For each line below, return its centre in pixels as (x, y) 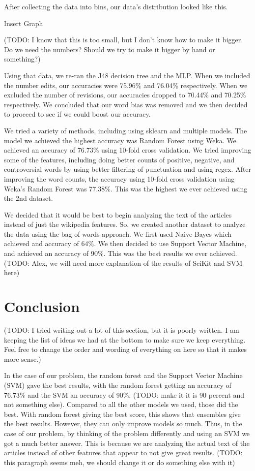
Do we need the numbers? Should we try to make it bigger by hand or (110, 49)
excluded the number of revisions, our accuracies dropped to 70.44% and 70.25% (125, 95)
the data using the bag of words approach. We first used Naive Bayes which (118, 234)
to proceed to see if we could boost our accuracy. (77, 114)
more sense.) (23, 359)
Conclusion (42, 306)
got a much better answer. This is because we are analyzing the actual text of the (127, 443)
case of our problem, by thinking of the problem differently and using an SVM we (127, 433)
